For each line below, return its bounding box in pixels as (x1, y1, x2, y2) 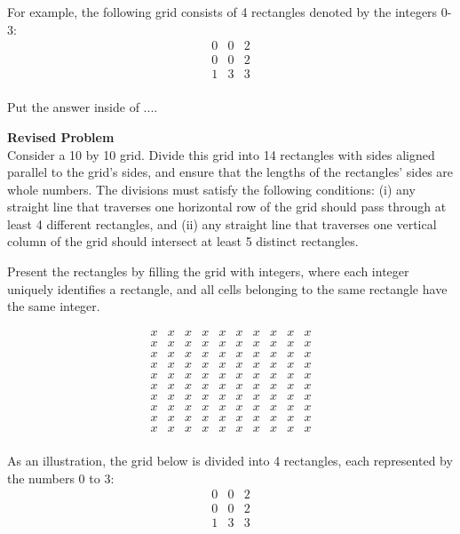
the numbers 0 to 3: (7, 468, 115, 487)
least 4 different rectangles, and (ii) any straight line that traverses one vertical (7, 214, 437, 233)
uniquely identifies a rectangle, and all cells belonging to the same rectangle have (7, 279, 448, 298)
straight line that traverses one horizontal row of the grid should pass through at (7, 197, 447, 216)
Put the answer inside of (7, 98, 139, 116)
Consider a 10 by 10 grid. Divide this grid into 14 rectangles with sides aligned (7, 145, 435, 163)
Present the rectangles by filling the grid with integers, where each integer (7, 262, 409, 281)
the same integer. (7, 297, 100, 315)
